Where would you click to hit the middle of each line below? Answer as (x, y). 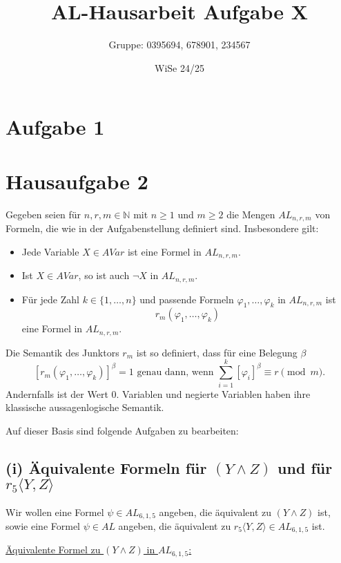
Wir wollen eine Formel (55, 512)
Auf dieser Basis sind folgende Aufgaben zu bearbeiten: (122, 430)
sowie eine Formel (43, 525)
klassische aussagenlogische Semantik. (85, 407)
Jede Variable (50, 251)
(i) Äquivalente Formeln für (106, 467)
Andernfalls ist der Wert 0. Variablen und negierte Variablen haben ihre (158, 393)
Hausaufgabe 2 (77, 181)
